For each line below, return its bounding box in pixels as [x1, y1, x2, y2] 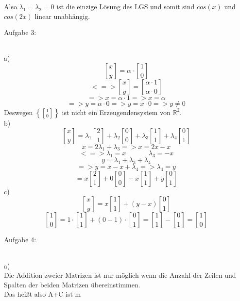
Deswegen [4, 107, 33, 117]
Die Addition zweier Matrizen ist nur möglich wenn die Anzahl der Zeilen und [4, 270, 236, 280]
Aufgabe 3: [4, 27, 36, 37]
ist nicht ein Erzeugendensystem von [62, 107, 171, 117]
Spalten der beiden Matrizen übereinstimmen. [4, 279, 140, 289]
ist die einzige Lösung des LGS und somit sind [56, 1, 195, 11]
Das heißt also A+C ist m [4, 289, 81, 299]
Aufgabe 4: [4, 234, 36, 245]
